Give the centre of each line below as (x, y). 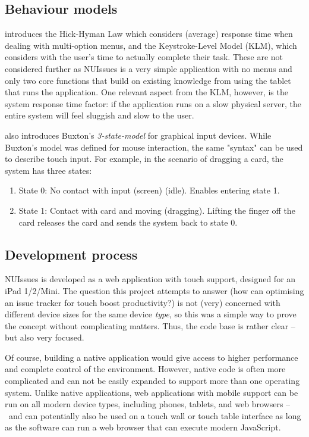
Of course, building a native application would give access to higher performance (152, 357)
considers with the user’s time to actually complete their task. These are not (144, 57)
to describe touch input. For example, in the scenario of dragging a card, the (144, 159)
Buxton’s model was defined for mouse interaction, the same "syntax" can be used (154, 147)
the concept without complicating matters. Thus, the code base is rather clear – (150, 325)
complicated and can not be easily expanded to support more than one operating (152, 381)
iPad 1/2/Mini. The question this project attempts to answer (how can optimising (154, 290)
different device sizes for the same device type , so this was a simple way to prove (151, 314)
